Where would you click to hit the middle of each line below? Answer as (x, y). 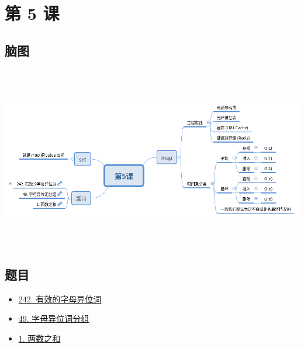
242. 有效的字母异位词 (60, 299)
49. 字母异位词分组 (54, 318)
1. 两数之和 (39, 338)
